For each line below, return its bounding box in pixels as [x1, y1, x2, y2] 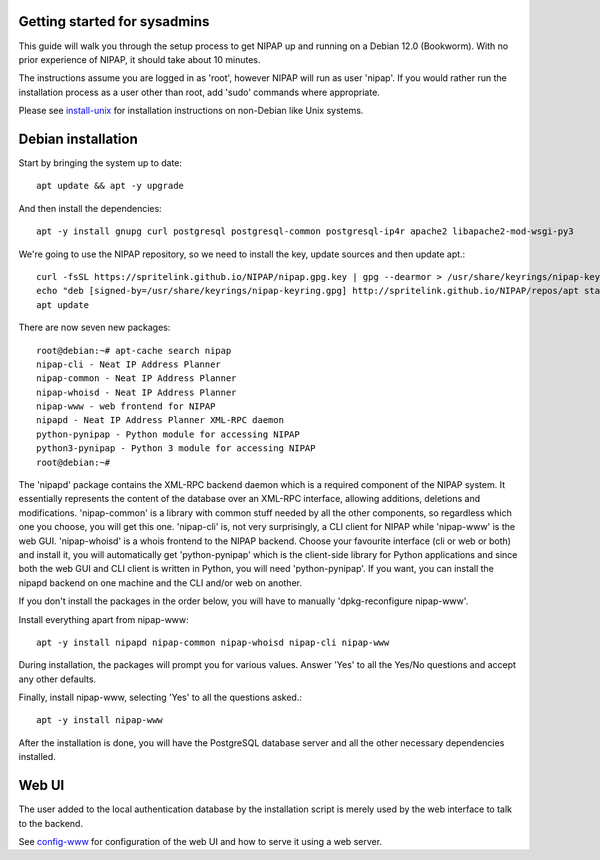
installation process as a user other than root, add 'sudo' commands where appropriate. [18, 86, 380, 98]
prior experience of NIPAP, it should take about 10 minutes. [18, 53, 261, 65]
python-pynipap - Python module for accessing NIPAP [36, 428, 300, 440]
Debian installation [18, 130, 139, 147]
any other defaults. [18, 673, 97, 685]
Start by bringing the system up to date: [18, 156, 183, 169]
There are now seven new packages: [18, 321, 171, 334]
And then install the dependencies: [18, 202, 162, 214]
